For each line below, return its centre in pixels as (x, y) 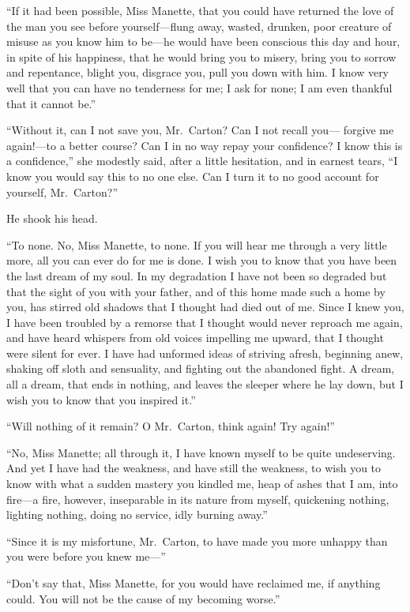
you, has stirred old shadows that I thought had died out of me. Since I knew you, (205, 307)
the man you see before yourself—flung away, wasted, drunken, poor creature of (199, 26)
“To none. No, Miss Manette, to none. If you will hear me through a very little (197, 244)
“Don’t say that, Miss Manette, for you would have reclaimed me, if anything (194, 583)
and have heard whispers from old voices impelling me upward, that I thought (195, 338)
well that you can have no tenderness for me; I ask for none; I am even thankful (199, 87)
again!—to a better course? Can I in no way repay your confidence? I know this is (205, 145)
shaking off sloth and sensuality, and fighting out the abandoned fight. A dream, (201, 368)
